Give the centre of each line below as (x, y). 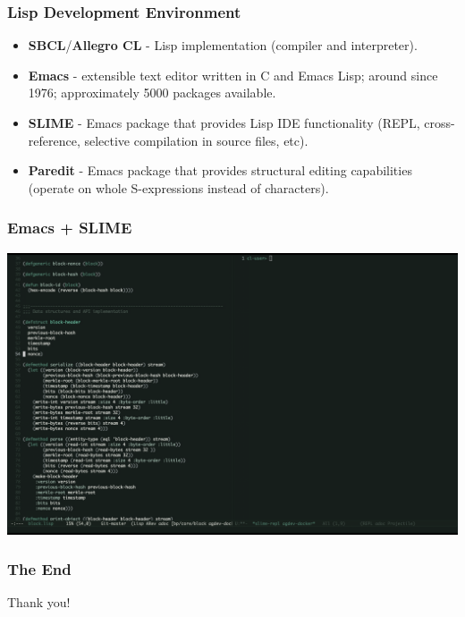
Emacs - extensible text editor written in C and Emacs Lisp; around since (233, 75)
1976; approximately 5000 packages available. (152, 93)
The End (39, 569)
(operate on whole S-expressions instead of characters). (178, 187)
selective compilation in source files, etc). (196, 140)
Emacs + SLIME (70, 228)
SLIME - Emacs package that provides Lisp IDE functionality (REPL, (224, 123)
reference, (54, 140)
